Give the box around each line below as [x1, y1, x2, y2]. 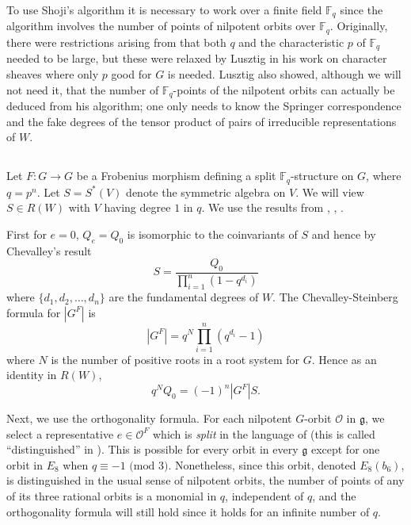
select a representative [6, 425, 114, 442]
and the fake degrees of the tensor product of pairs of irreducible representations [6, 113, 397, 129]
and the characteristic [238, 33, 344, 50]
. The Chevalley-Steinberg [272, 289, 398, 305]
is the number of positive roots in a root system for [51, 351, 299, 367]
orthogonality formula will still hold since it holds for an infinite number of [6, 503, 370, 519]
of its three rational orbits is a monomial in [6, 488, 217, 504]
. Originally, [329, 17, 388, 34]
